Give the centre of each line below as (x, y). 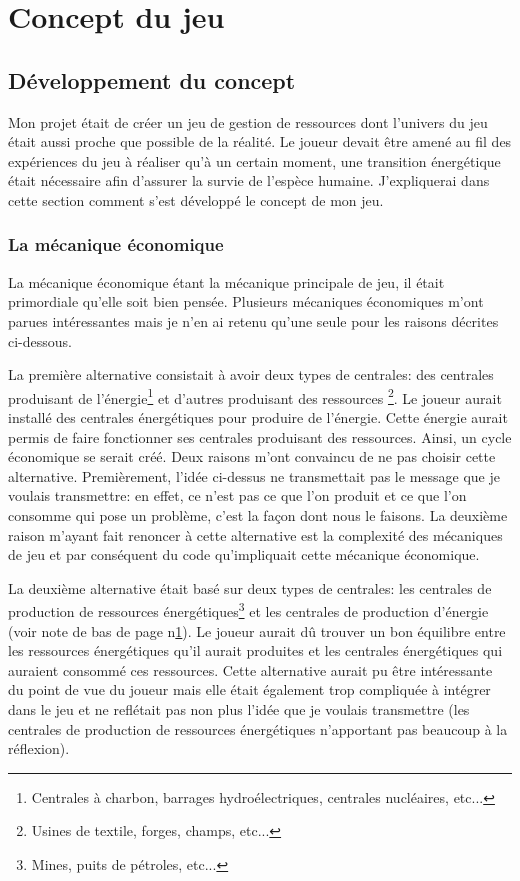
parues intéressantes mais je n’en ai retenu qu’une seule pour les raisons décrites (253, 320)
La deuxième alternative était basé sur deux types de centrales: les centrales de (250, 587)
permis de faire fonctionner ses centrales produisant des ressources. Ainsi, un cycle (260, 436)
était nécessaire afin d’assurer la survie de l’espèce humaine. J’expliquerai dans (249, 180)
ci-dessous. (40, 340)
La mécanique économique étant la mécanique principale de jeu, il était (226, 281)
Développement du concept (152, 79)
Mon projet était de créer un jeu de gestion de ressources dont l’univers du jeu (248, 121)
